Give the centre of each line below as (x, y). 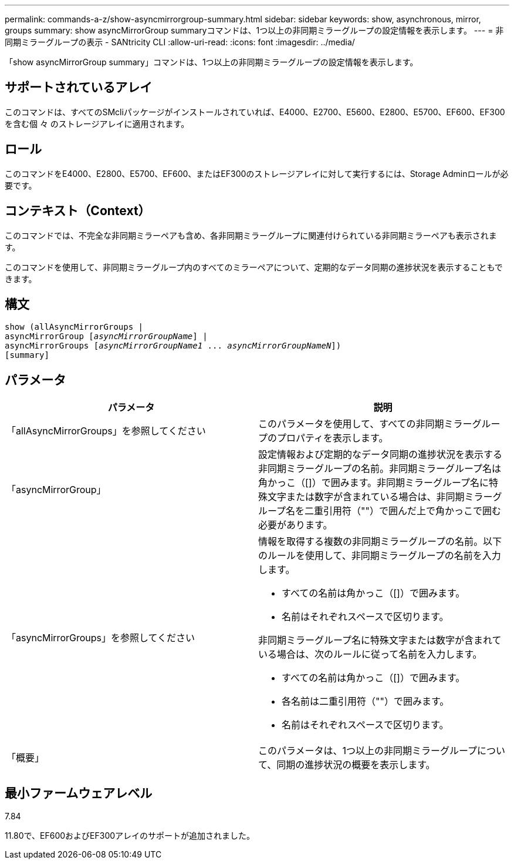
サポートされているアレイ (79, 88)
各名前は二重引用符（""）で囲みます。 (366, 701)
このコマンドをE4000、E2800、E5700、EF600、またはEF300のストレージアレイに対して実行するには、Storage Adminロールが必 (257, 173)
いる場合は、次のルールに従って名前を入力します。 (370, 654)
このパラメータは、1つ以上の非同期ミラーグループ (368, 751)
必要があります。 (295, 525)
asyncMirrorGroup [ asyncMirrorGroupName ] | (106, 336)
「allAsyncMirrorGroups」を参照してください (106, 431)
